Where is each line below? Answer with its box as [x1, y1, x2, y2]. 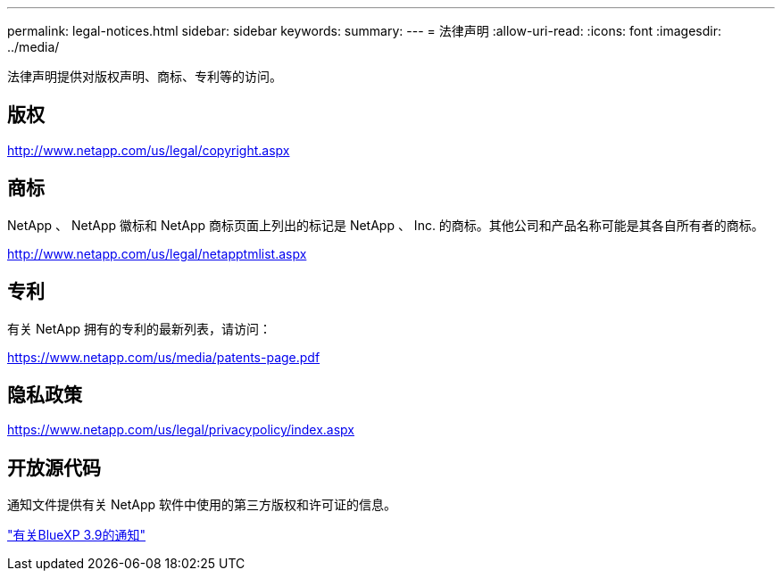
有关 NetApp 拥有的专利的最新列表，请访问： [7, 320, 271, 336]
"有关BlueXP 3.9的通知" [7, 527, 146, 543]
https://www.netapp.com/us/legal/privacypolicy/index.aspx [7, 422, 354, 438]
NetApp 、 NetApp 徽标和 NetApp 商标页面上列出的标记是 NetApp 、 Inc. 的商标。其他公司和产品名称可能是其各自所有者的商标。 [7, 217, 764, 233]
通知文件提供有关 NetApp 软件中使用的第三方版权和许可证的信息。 [7, 497, 396, 513]
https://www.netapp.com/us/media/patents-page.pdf [7, 349, 320, 365]
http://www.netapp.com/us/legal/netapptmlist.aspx [7, 245, 307, 261]
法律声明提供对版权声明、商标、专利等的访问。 [7, 69, 282, 84]
